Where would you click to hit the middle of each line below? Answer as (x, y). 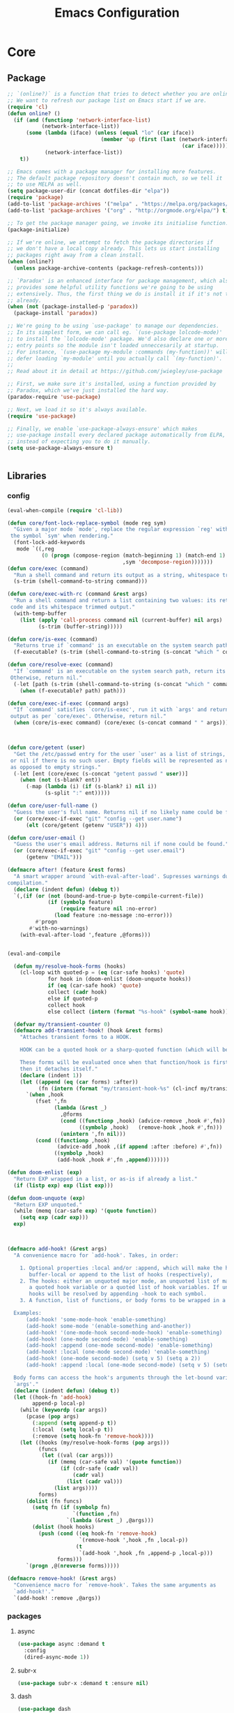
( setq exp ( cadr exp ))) (54, 1218)
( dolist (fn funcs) (54, 1501)
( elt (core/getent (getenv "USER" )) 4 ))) (87, 825)
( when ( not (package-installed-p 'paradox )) (73, 307)
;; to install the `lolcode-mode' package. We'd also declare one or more (118, 339)
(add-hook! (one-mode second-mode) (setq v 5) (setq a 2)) (113, 1359)
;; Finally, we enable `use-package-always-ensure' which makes (102, 429)
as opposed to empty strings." (55, 767)
